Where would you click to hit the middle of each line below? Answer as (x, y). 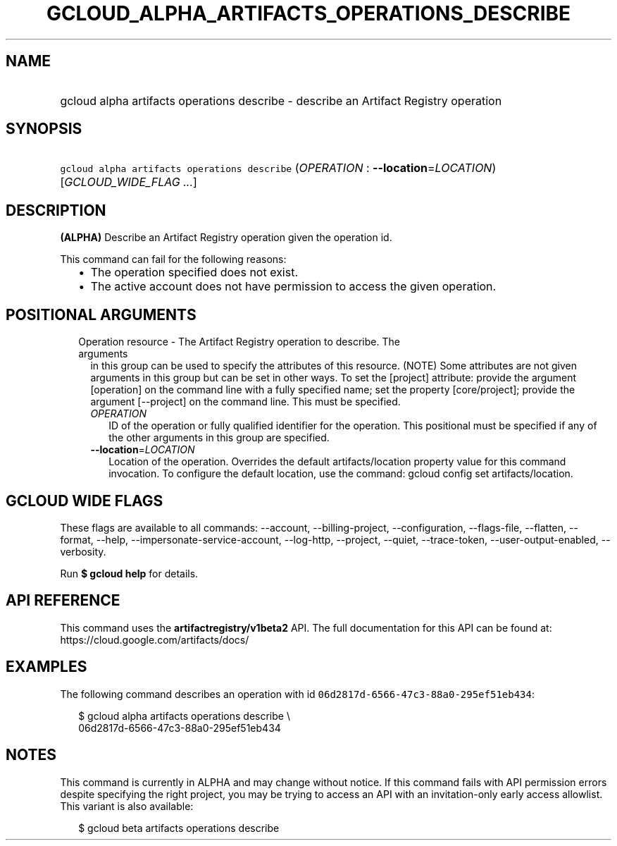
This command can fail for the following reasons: (173, 259)
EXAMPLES (46, 667)
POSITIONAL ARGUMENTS (101, 314)
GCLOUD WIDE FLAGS (85, 501)
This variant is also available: (127, 806)
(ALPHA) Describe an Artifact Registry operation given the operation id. (226, 238)
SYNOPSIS (44, 129)
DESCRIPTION (56, 210)
